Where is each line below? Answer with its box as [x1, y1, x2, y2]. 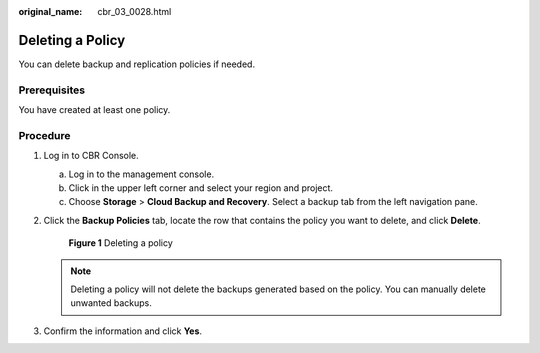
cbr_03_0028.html [97, 6, 172, 17]
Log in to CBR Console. [43, 150, 139, 162]
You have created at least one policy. [18, 104, 171, 116]
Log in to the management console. [68, 168, 215, 180]
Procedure [18, 128, 71, 142]
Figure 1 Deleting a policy [68, 237, 174, 249]
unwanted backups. [70, 297, 152, 309]
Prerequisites [18, 83, 85, 97]
